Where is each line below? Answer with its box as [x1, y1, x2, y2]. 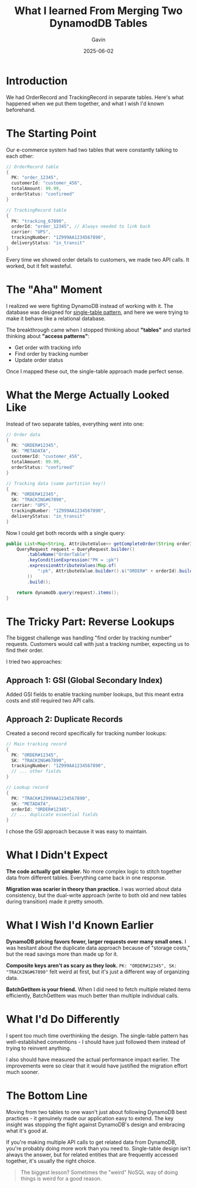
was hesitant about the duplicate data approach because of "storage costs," [6, 945, 191, 952]
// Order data [6, 431, 41, 437]
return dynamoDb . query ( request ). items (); [16, 590, 119, 595]
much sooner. [6, 1069, 39, 1075]
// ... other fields [11, 768, 62, 774]
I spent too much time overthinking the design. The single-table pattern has [6, 1032, 189, 1039]
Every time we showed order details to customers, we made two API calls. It [6, 256, 189, 263]
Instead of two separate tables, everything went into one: [6, 420, 144, 427]
